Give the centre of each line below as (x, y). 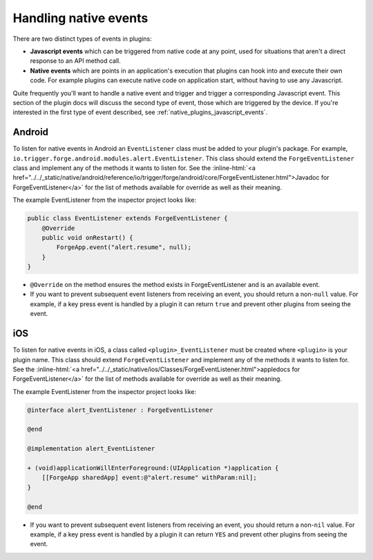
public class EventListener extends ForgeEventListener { (127, 218)
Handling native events (80, 18)
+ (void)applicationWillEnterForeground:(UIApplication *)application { (153, 468)
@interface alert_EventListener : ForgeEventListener (120, 410)
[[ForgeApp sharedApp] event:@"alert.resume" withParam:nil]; (149, 478)
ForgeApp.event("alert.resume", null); (124, 248)
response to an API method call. (75, 61)
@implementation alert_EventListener (91, 449)
